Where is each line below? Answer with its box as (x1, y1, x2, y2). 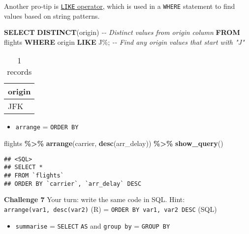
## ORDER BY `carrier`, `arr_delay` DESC (4, 180, 142, 187)
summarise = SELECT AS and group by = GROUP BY (15, 220, 170, 231)
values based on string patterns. (4, 10, 100, 21)
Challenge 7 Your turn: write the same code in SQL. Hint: (4, 194, 185, 205)
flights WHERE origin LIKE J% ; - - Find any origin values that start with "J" (4, 36, 245, 47)
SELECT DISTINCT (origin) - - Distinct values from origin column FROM (4, 27, 240, 37)
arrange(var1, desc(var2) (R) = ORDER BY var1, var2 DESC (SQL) (4, 204, 217, 214)
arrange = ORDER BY (15, 121, 79, 132)
